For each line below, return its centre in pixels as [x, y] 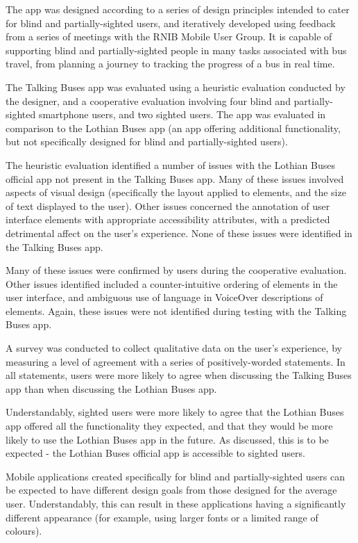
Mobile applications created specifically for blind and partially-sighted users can [176, 476]
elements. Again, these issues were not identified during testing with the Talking [176, 310]
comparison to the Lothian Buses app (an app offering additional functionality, [173, 128]
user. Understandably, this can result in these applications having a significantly [176, 503]
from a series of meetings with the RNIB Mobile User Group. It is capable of [169, 37]
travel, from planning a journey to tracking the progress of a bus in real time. [170, 64]
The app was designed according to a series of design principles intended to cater [178, 9]
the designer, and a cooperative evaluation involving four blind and [148, 100]
